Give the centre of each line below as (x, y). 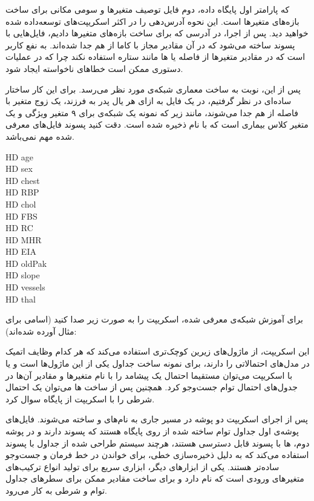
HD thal (21, 299)
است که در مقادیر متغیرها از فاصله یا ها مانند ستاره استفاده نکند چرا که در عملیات (155, 57)
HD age (20, 156)
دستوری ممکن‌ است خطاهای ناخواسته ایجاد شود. (94, 68)
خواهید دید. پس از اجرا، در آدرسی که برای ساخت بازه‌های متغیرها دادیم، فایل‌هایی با (157, 33)
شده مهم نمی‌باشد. (40, 136)
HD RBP (22, 192)
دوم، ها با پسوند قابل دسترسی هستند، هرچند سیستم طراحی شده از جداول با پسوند (158, 443)
